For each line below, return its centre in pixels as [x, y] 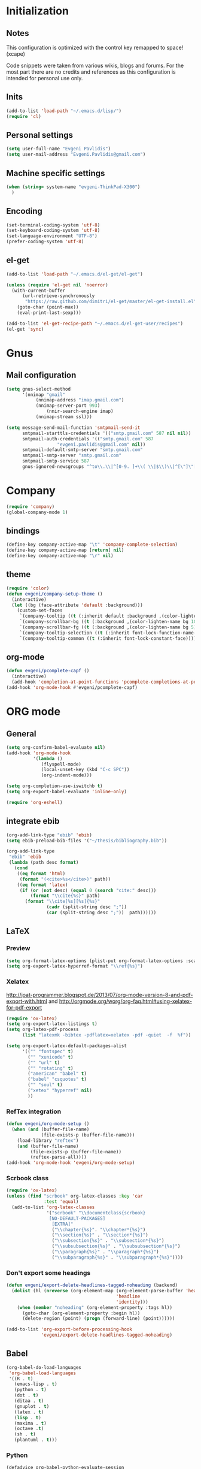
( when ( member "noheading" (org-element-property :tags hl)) [95, 1307]
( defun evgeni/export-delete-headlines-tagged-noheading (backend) [92, 1285]
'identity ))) [132, 1302]
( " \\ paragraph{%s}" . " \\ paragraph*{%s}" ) [106, 1252]
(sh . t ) [25, 1434]
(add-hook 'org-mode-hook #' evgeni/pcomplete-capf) [72, 688]
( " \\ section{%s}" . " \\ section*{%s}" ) [100, 1235]
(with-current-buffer [39, 291]
